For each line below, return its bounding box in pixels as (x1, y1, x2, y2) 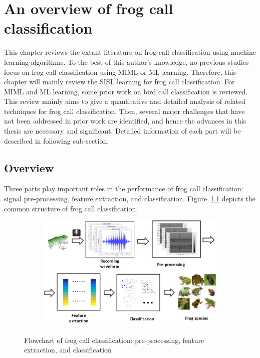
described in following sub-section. (4, 135, 109, 146)
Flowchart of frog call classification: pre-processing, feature (24, 334, 204, 345)
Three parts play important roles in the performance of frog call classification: (4, 183, 243, 194)
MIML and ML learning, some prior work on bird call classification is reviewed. (4, 86, 248, 96)
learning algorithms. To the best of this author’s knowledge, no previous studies (4, 56, 249, 67)
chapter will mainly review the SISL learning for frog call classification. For (4, 76, 235, 87)
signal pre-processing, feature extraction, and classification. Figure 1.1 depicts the (4, 193, 255, 204)
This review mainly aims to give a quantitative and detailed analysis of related (4, 96, 245, 106)
